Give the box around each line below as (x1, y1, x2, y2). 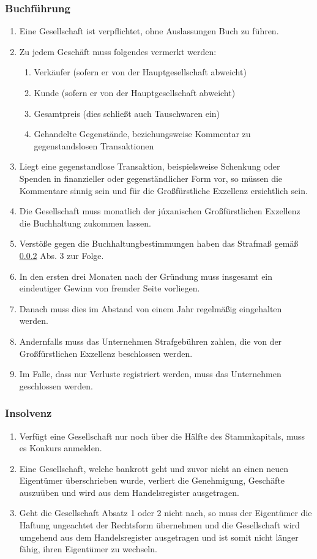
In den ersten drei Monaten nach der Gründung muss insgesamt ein (19, 269, 273, 282)
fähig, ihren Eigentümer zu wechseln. (19, 542, 157, 555)
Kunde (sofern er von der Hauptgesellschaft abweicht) (34, 86, 236, 99)
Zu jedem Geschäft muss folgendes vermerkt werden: (19, 45, 217, 58)
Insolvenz (5, 405, 52, 421)
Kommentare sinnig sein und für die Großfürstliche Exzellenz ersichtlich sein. (19, 184, 308, 197)
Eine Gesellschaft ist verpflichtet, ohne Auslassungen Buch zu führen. (19, 24, 279, 37)
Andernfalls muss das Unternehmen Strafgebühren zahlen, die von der (19, 334, 282, 347)
